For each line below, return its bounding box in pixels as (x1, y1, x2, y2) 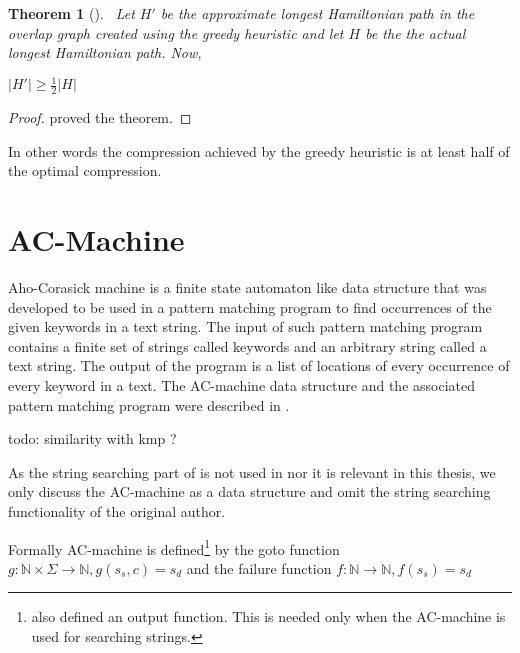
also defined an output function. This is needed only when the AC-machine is (31, 606, 506, 627)
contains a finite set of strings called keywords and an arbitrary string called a (8, 335, 487, 356)
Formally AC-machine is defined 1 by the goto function (8, 535, 340, 559)
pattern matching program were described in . (8, 394, 290, 415)
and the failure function (186, 557, 332, 578)
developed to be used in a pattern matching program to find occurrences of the (8, 296, 492, 317)
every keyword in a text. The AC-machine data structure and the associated (8, 375, 476, 395)
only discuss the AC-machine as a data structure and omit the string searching (8, 481, 491, 502)
